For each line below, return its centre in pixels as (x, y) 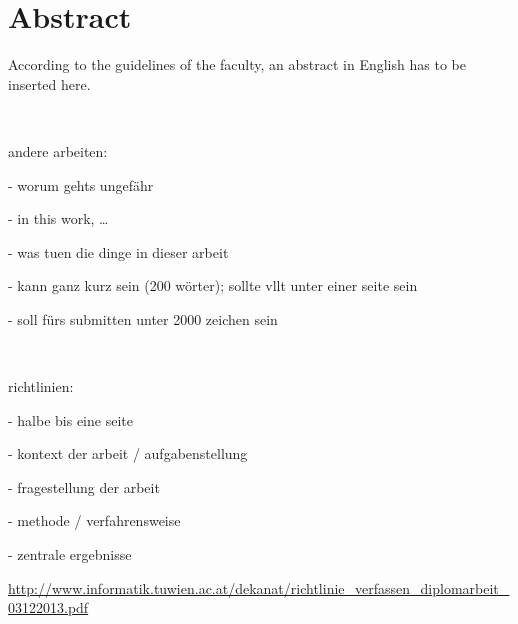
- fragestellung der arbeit (84, 486)
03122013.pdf (48, 607)
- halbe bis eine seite (70, 419)
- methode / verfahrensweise (94, 520)
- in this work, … (58, 218)
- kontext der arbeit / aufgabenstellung (128, 453)
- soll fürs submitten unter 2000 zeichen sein (143, 318)
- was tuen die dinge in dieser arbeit (118, 251)
